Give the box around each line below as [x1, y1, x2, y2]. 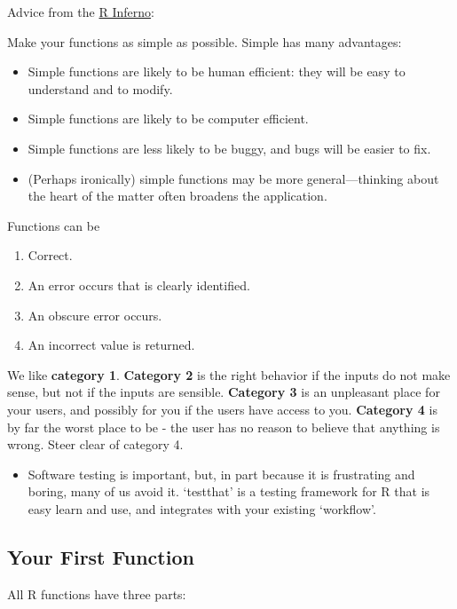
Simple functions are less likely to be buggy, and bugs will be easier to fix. [28, 138, 431, 157]
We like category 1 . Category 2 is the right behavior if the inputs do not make [7, 365, 451, 384]
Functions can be [7, 216, 100, 234]
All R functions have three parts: [7, 584, 186, 603]
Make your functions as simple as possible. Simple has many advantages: [7, 32, 402, 51]
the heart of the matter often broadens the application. [28, 186, 327, 205]
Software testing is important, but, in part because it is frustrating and [28, 464, 415, 483]
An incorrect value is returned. [28, 336, 195, 354]
